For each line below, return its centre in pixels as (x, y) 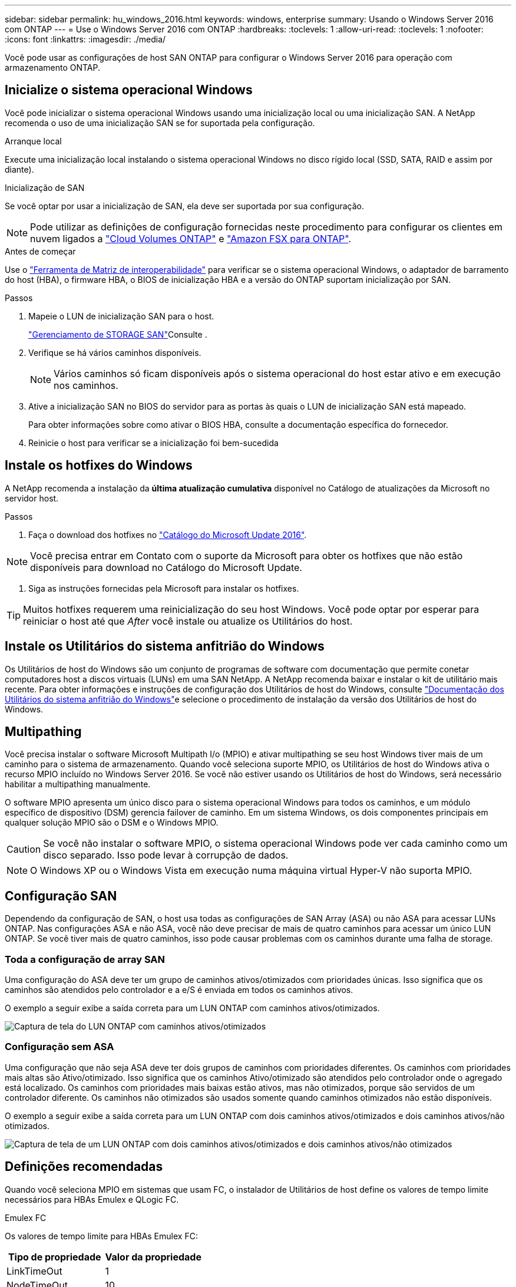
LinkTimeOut (34, 1271)
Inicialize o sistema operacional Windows (129, 90)
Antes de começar (40, 251)
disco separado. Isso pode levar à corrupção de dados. (166, 855)
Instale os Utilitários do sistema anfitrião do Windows (165, 646)
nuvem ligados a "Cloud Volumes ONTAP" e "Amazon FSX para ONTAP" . (191, 238)
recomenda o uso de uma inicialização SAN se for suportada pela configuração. (160, 123)
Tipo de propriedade (54, 1257)
